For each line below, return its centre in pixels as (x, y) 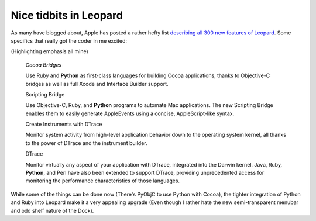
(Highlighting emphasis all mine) (50, 51)
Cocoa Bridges (44, 65)
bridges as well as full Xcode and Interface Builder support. (97, 84)
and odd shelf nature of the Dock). (52, 210)
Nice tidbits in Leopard (67, 15)
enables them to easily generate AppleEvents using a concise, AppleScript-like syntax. (130, 113)
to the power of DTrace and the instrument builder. (86, 143)
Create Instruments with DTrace (64, 124)
